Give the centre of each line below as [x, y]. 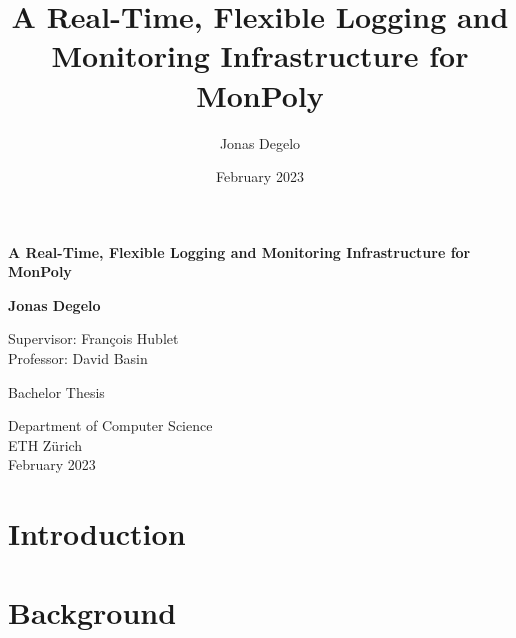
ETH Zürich [45, 444]
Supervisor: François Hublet [93, 338]
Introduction [97, 533]
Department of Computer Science [110, 425]
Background [92, 611]
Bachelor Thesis [56, 391]
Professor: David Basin [78, 358]
